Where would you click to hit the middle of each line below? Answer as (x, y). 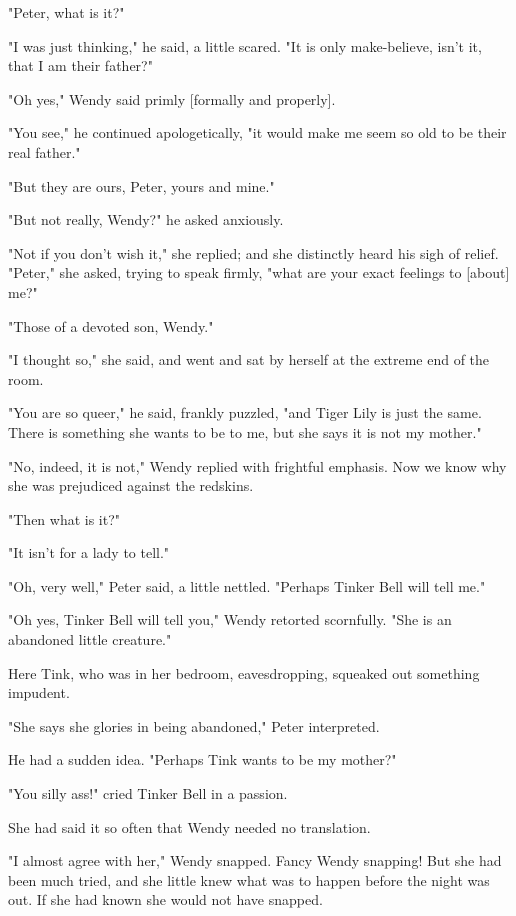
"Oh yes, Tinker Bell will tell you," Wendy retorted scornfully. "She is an (230, 619)
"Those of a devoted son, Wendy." (111, 325)
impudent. (39, 692)
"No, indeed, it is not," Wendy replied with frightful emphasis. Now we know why (257, 465)
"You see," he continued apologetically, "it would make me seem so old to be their (257, 132)
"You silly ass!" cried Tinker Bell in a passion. (148, 793)
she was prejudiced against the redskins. (131, 485)
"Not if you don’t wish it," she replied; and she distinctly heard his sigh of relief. (253, 252)
